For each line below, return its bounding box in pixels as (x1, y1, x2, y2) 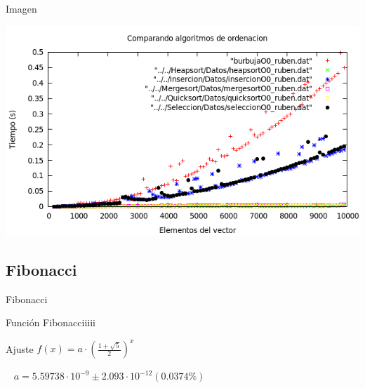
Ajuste (6, 341, 34, 356)
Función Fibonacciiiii (6, 315, 96, 330)
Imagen (6, 1, 37, 15)
